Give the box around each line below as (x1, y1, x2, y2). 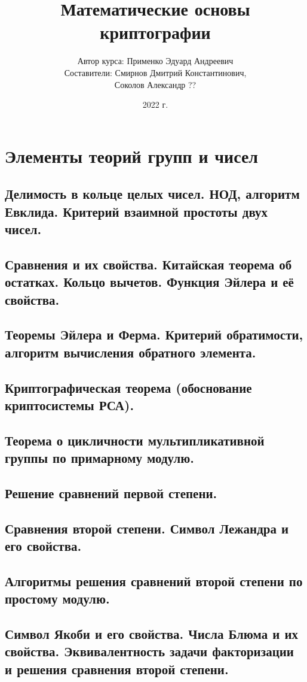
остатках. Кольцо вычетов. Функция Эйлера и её (5, 272, 294, 291)
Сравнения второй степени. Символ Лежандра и (5, 519, 289, 537)
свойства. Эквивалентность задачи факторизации (5, 642, 294, 660)
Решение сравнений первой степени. (5, 483, 217, 502)
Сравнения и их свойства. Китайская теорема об (5, 254, 292, 273)
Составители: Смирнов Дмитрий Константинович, (64, 66, 247, 78)
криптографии (100, 20, 211, 44)
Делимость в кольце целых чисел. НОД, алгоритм (5, 184, 300, 203)
